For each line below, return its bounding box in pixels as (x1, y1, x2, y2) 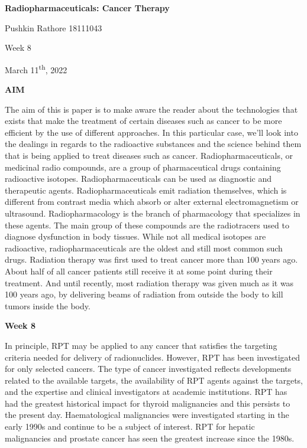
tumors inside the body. (5, 299, 91, 312)
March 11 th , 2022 (5, 61, 67, 76)
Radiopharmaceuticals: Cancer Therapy (5, 2, 170, 14)
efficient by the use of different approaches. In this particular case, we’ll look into (5, 126, 298, 138)
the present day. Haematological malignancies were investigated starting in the (5, 408, 289, 421)
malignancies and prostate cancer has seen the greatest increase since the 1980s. (5, 431, 295, 444)
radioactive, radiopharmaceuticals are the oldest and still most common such (5, 241, 283, 254)
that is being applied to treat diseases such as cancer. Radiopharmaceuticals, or (5, 149, 293, 161)
